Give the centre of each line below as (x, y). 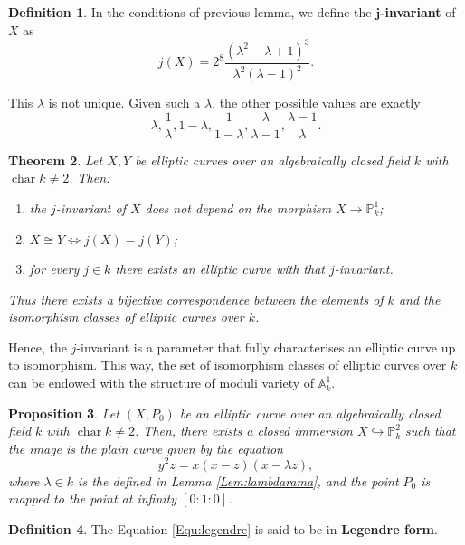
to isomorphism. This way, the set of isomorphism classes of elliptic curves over (228, 365)
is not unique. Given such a (124, 103)
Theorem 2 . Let (56, 160)
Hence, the (38, 347)
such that (431, 431)
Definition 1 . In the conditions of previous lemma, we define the (190, 12)
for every (54, 269)
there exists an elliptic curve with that (220, 269)
